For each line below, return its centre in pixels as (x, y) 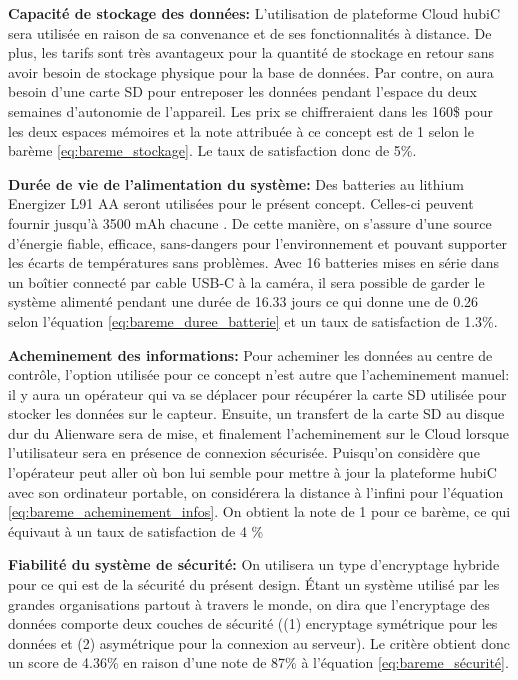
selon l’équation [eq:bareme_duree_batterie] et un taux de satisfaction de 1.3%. (253, 320)
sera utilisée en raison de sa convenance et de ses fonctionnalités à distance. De (250, 32)
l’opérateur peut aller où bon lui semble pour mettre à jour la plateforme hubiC (252, 472)
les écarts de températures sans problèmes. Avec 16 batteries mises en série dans (253, 262)
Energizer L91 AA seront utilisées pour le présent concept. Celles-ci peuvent (241, 203)
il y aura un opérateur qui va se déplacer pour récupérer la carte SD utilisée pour (257, 393)
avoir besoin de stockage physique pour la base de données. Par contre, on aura (251, 71)
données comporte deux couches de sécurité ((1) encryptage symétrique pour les (253, 623)
